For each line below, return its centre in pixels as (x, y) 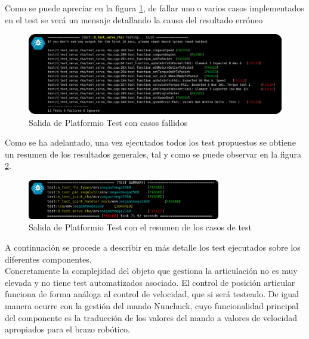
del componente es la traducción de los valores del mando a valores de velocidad (151, 317)
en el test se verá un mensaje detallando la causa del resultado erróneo (134, 19)
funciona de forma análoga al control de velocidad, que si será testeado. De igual (152, 294)
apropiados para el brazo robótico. (67, 329)
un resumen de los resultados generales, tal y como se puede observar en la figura (153, 154)
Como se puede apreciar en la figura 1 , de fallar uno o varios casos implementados (154, 8)
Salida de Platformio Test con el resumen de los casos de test (140, 227)
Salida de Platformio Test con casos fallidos (108, 122)
